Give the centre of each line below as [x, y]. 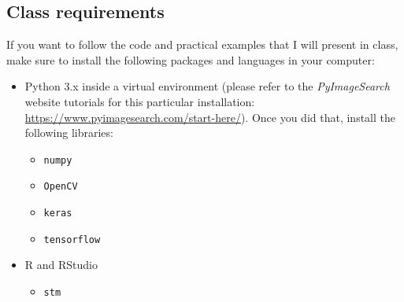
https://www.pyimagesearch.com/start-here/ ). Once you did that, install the [210, 117]
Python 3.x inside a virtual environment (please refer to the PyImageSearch [207, 86]
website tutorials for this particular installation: [140, 101]
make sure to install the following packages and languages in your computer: [191, 59]
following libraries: [69, 133]
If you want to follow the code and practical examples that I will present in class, [202, 44]
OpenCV [61, 187]
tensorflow [72, 239]
